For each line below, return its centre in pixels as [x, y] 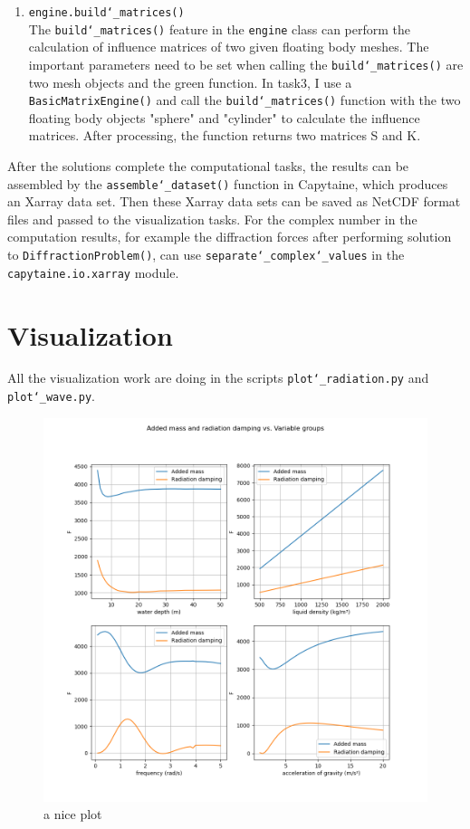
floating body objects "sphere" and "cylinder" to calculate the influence [224, 117]
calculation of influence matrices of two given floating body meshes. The [229, 47]
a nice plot [73, 814]
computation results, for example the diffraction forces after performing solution [230, 237]
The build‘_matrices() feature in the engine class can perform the [220, 29]
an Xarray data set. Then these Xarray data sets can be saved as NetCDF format [234, 201]
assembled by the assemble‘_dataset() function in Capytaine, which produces [228, 183]
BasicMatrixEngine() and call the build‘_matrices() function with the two [245, 100]
